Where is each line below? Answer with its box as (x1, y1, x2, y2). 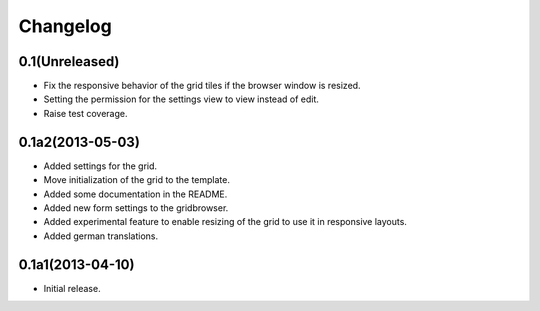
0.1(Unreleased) (18, 53, 120, 70)
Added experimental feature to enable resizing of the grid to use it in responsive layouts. (43, 216, 407, 228)
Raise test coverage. (43, 107, 128, 119)
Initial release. (43, 282, 101, 294)
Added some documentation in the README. (43, 188, 228, 200)
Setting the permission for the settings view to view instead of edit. (43, 93, 320, 105)
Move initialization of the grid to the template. (43, 174, 230, 186)
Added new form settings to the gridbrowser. (43, 201, 229, 214)
